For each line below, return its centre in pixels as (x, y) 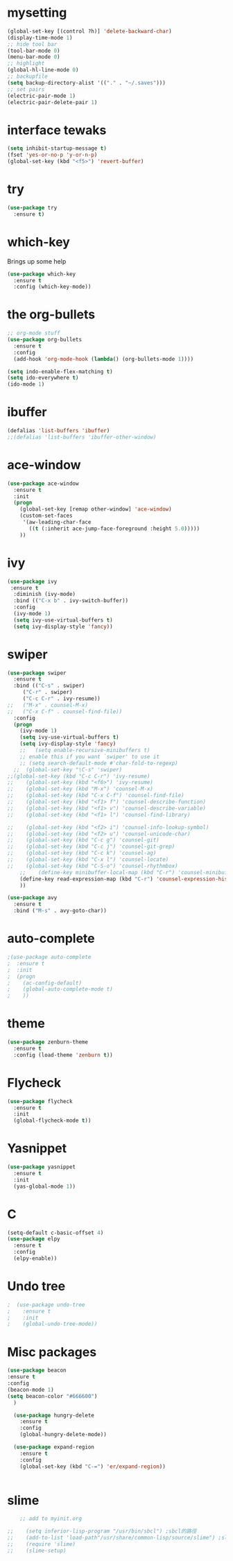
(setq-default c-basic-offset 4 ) (55, 1233)
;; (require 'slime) (42, 1544)
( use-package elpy (34, 1239)
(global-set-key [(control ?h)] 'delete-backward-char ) (89, 31)
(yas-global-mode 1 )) (45, 1186)
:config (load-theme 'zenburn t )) (63, 1055)
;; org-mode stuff (34, 333)
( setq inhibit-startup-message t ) (57, 148)
